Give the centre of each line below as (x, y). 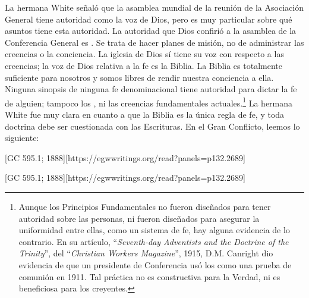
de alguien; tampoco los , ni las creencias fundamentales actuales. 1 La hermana (149, 102)
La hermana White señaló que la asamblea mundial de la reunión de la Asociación (154, 7)
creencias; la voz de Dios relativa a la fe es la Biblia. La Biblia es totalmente (144, 65)
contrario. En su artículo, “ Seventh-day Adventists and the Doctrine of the (154, 241)
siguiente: (22, 138)
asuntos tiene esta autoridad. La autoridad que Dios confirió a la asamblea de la (151, 31)
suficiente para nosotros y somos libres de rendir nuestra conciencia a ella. (139, 77)
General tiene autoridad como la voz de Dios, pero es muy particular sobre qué (149, 19)
